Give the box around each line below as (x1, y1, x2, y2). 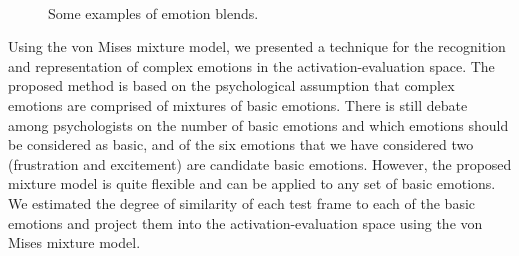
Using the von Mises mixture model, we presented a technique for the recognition (8, 36, 506, 57)
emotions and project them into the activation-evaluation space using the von (8, 212, 483, 233)
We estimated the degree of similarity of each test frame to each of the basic (8, 192, 476, 213)
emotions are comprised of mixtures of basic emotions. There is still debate (8, 94, 468, 115)
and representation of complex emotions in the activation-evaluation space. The (8, 55, 495, 76)
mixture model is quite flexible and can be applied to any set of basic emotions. (8, 173, 496, 194)
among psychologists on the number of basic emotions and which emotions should (8, 114, 509, 135)
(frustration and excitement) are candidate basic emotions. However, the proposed (8, 153, 512, 174)
